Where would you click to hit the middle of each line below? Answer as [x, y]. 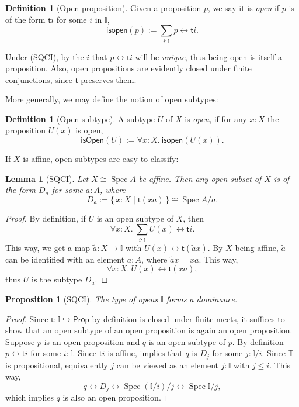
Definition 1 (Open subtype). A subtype [80, 118]
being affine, [257, 247]
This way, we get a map [48, 247]
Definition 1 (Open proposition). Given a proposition [103, 8]
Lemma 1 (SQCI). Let [47, 178]
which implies [29, 397]
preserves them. [109, 79]
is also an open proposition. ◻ [117, 397]
